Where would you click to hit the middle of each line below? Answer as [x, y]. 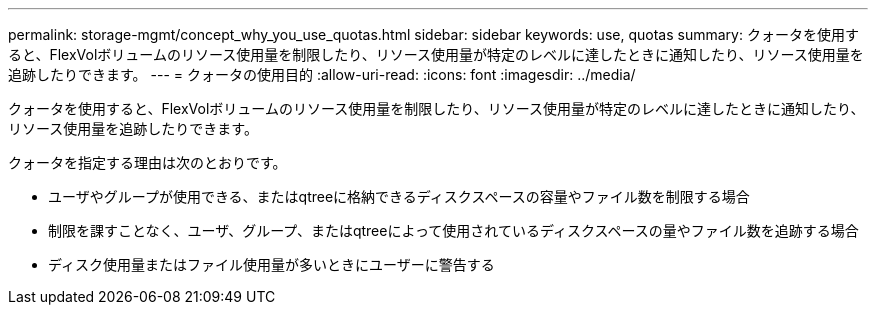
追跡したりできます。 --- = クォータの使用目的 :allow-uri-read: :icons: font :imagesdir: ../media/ [322, 74]
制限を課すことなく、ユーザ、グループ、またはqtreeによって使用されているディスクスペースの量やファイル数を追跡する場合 [453, 230]
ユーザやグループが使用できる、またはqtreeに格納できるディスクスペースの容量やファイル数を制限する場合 [399, 196]
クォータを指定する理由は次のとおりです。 [147, 162]
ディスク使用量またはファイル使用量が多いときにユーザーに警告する [271, 264]
